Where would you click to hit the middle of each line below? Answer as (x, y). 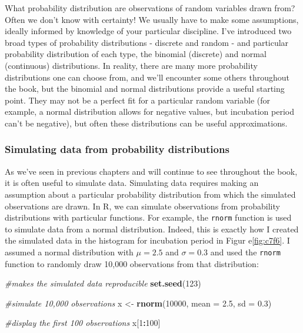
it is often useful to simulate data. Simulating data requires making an (132, 183)
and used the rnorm (245, 252)
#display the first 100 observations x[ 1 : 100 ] (83, 323)
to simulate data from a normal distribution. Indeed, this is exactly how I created (152, 229)
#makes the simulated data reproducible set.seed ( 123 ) (103, 283)
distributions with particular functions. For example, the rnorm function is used (148, 217)
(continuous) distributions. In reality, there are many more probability (131, 65)
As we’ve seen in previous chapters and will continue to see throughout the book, (151, 171)
